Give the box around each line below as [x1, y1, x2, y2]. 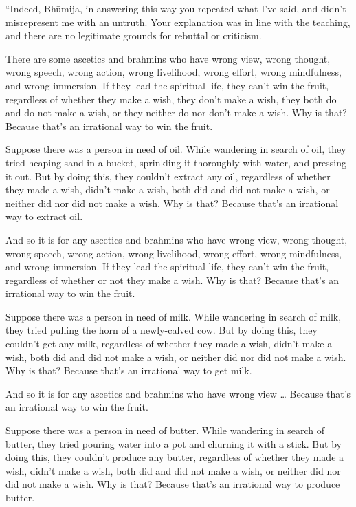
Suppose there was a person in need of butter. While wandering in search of [5, 423, 325, 438]
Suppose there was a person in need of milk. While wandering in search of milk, [5, 309, 342, 323]
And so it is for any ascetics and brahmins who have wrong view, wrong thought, [5, 232, 348, 246]
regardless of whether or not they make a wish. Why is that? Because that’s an [5, 272, 339, 287]
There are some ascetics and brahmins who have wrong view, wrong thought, [5, 51, 331, 65]
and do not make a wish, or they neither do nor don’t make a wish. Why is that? [5, 105, 347, 120]
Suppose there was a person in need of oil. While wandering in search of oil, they [5, 142, 346, 156]
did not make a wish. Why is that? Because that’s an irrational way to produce [5, 477, 340, 491]
